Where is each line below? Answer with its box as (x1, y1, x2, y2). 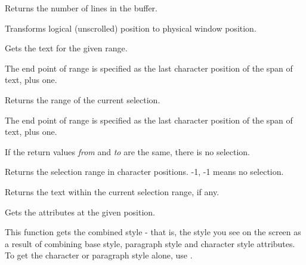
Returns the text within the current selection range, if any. (5, 185, 220, 198)
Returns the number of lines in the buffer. (5, 2, 157, 14)
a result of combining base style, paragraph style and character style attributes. (5, 237, 295, 249)
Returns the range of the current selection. (5, 93, 160, 106)
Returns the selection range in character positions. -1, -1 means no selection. (5, 165, 284, 178)
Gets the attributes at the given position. (5, 205, 155, 218)
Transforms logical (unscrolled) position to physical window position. (5, 21, 256, 34)
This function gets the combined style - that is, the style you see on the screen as (5, 226, 301, 238)
